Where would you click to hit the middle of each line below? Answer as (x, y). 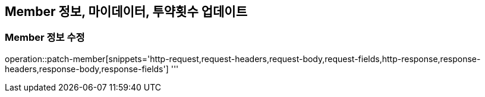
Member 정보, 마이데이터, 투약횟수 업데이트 (126, 12)
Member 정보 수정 (45, 38)
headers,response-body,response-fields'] (87, 69)
